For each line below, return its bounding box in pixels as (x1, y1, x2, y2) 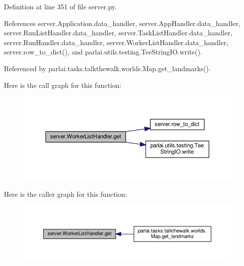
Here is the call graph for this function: (4, 80, 122, 90)
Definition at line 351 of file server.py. (4, 1, 117, 11)
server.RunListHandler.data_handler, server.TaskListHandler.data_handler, (4, 27, 233, 38)
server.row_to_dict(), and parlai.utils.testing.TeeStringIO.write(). (4, 47, 202, 57)
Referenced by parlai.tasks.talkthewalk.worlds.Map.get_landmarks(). (4, 63, 211, 73)
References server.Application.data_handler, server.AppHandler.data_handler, (4, 18, 241, 28)
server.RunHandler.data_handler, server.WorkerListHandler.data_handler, (4, 37, 229, 47)
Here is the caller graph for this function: (4, 189, 127, 199)
